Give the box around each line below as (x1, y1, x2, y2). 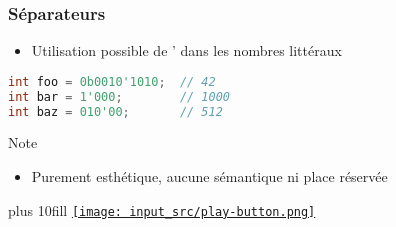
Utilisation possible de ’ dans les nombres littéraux (31, 40, 342, 61)
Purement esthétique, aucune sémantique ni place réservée (31, 166, 388, 187)
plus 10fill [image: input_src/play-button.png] (8, 199, 316, 220)
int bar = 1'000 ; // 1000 (8, 89, 230, 104)
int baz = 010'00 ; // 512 (8, 104, 223, 119)
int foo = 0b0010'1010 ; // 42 (8, 74, 216, 89)
